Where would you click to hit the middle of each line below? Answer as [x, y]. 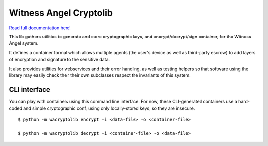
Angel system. [24, 43]
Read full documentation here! [40, 28]
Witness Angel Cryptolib [61, 13]
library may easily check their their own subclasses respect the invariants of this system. [100, 75]
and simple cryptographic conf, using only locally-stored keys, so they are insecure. [109, 108]
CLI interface [30, 90]
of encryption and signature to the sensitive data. [60, 60]
